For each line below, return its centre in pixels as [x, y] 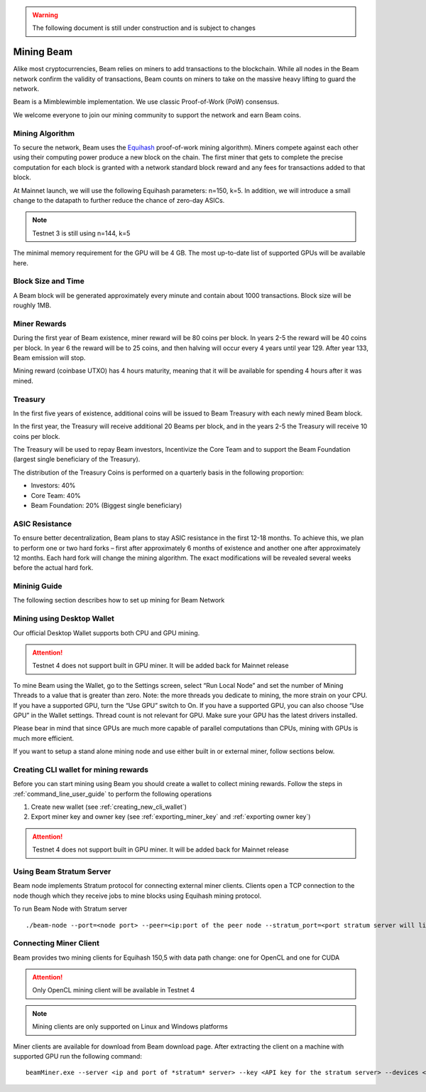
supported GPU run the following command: [77, 1056]
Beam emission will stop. [49, 357]
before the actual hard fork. [53, 568]
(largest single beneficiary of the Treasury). [77, 460]
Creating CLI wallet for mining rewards [81, 770]
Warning [45, 15]
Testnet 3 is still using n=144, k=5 [81, 233]
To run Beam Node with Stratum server [70, 909]
